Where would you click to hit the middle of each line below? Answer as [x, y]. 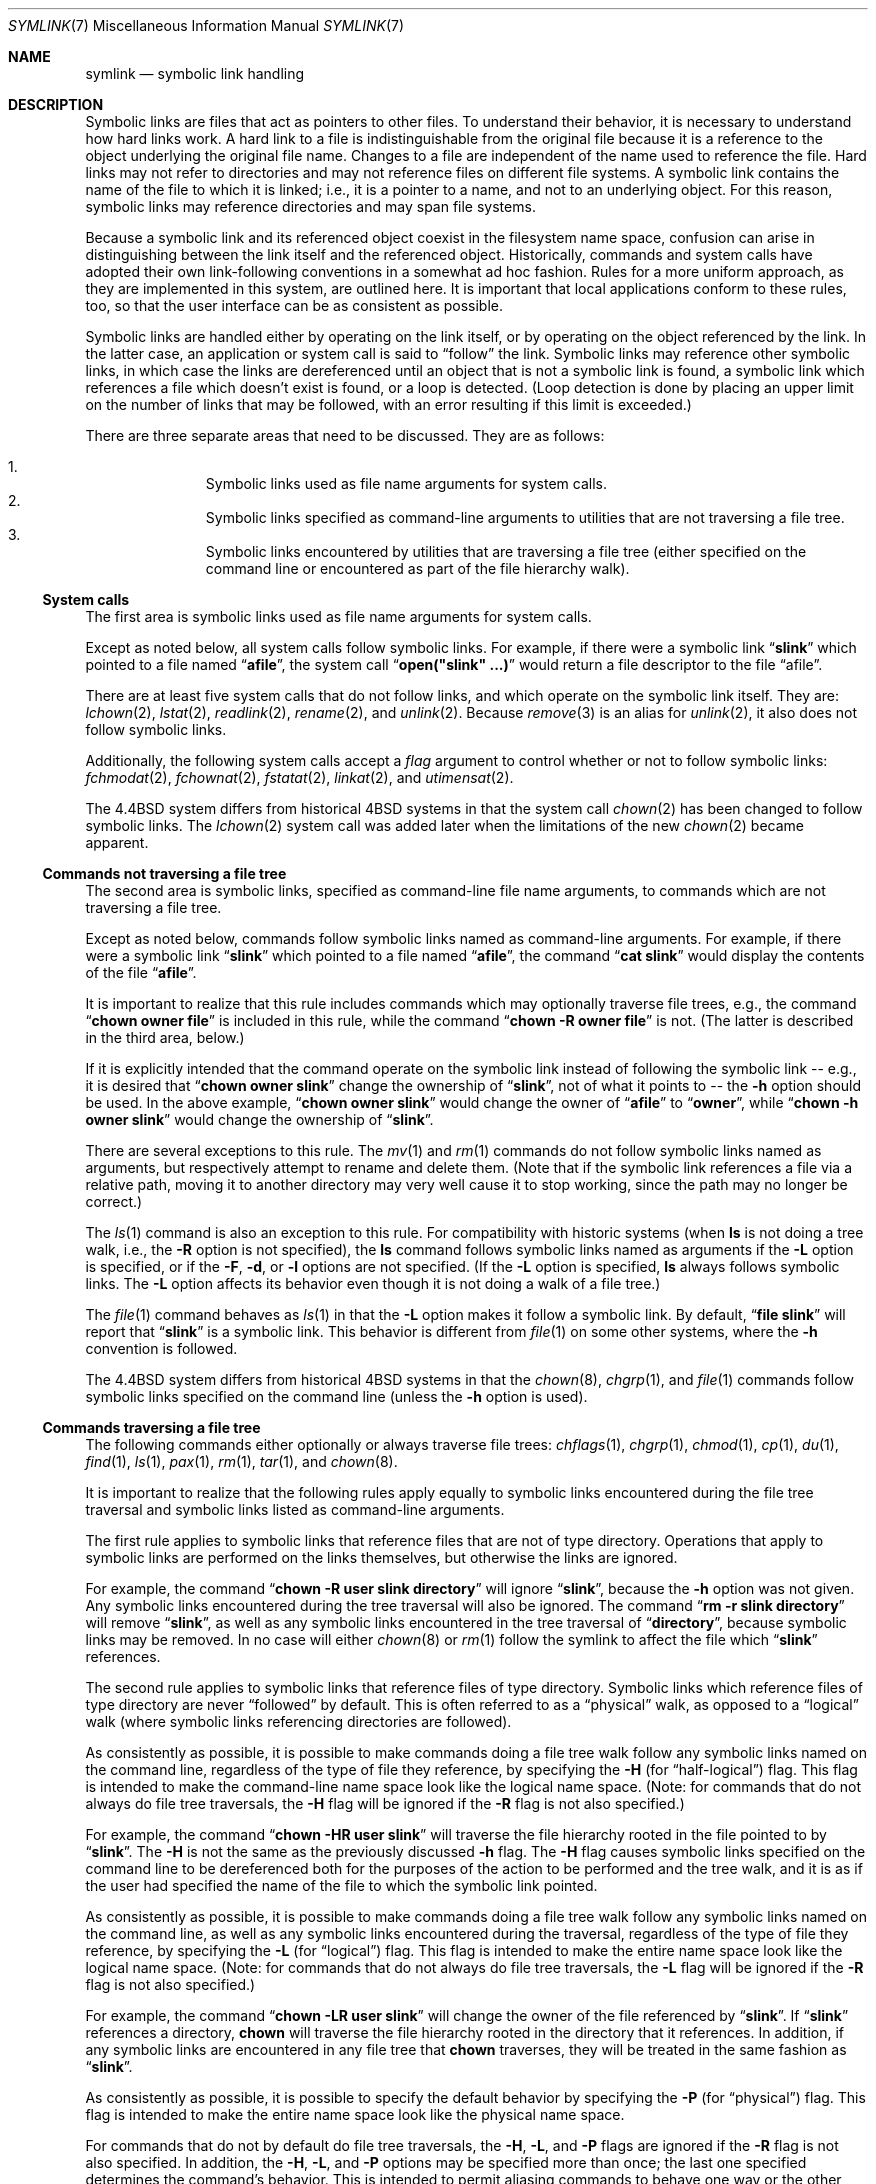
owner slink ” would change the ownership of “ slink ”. [259, 1119]
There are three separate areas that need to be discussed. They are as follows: [345, 435]
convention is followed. [161, 1348]
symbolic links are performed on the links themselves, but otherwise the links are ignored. [381, 1557]
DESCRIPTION [56, 104]
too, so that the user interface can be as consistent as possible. [294, 305]
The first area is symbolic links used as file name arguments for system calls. [338, 616]
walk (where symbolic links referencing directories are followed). [298, 1721]
